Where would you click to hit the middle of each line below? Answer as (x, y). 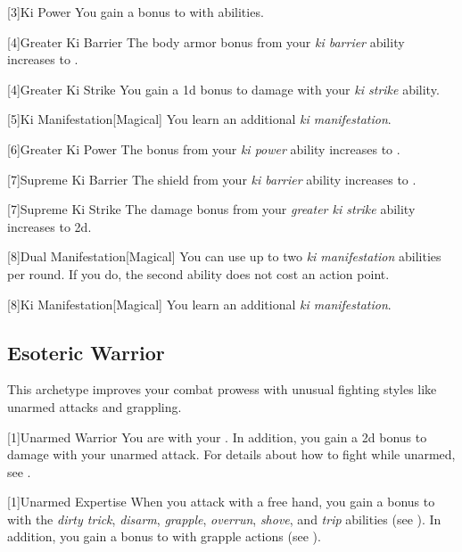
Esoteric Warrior (86, 352)
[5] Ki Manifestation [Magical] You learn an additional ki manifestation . (199, 119)
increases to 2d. (49, 226)
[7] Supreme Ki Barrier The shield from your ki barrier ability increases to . (212, 179)
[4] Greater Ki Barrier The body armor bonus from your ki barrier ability (206, 41)
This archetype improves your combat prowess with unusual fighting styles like (222, 389)
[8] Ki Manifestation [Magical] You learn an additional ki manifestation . (199, 304)
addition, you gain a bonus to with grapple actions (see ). (164, 536)
